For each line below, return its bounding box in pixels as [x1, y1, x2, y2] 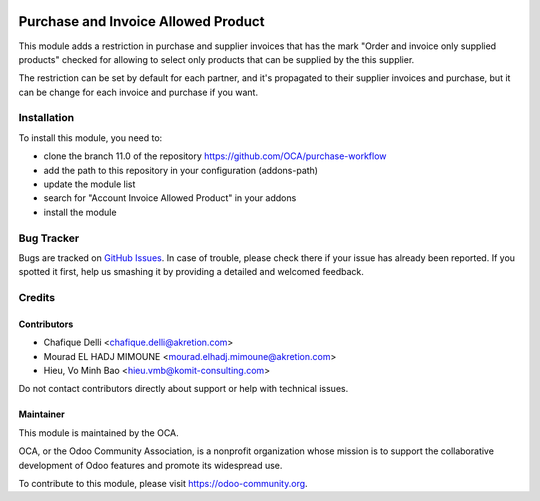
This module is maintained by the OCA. [18, 426, 179, 439]
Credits [18, 291, 55, 305]
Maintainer [18, 408, 65, 420]
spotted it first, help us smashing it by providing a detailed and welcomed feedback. [18, 266, 364, 278]
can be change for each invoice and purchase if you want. [18, 86, 259, 98]
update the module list [43, 178, 136, 190]
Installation [18, 111, 75, 125]
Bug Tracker [18, 231, 80, 245]
